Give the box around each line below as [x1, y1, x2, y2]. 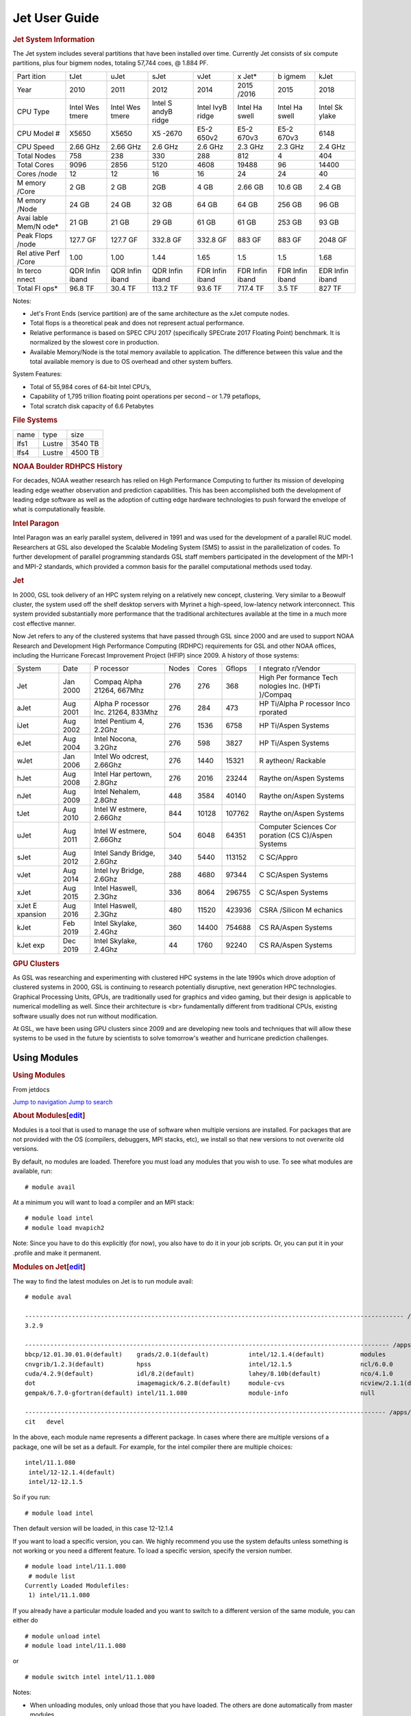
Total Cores [16, 160, 54, 170]
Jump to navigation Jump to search [12, 1098, 113, 1106]
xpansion [16, 909, 47, 919]
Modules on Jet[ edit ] [12, 1262, 86, 1272]
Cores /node [16, 169, 58, 178]
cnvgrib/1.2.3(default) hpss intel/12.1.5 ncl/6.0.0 [25, 1360, 393, 1368]
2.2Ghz [93, 725, 118, 734]
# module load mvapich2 [25, 1224, 105, 1231]
